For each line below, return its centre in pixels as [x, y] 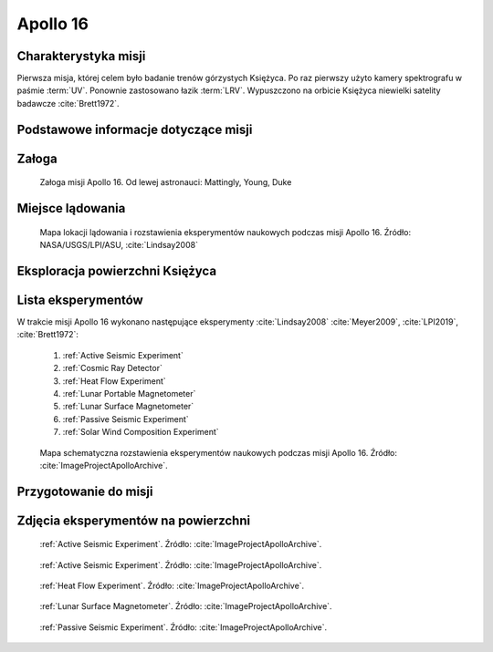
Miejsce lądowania [71, 208]
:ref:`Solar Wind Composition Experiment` [141, 432]
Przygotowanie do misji [85, 491]
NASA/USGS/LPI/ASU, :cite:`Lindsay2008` [119, 245]
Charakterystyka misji [81, 56]
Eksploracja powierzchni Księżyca [117, 270]
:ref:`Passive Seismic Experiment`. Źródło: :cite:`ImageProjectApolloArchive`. [184, 627]
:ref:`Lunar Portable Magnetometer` [129, 393]
